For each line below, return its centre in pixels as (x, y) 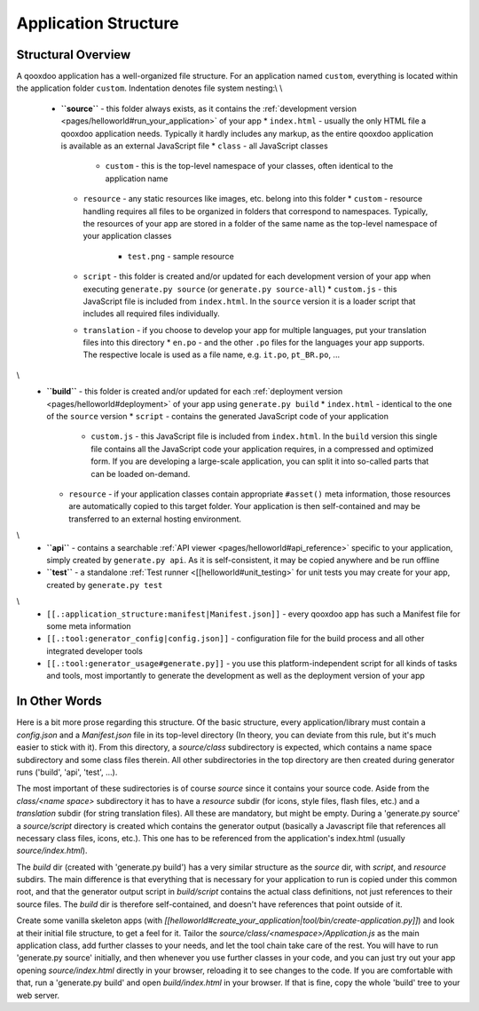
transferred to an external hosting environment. (155, 519)
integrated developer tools (95, 651)
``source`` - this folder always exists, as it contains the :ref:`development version (209, 108)
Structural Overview (74, 55)
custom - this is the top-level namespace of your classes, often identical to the (249, 166)
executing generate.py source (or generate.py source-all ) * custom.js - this (240, 289)
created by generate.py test (105, 585)
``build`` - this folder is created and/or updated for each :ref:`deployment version (195, 392)
